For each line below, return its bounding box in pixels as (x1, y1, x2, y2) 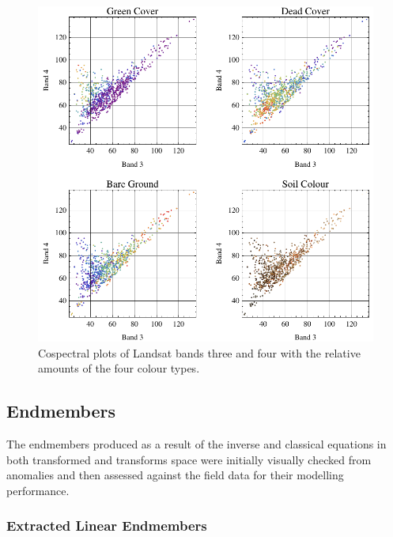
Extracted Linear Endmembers (6, 516, 207, 535)
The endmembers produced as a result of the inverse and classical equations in (6, 435, 387, 452)
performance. (6, 482, 70, 498)
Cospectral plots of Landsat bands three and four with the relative (38, 344, 361, 361)
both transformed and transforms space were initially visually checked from (6, 451, 372, 467)
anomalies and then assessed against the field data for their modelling (6, 467, 344, 483)
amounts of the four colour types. (38, 360, 200, 376)
